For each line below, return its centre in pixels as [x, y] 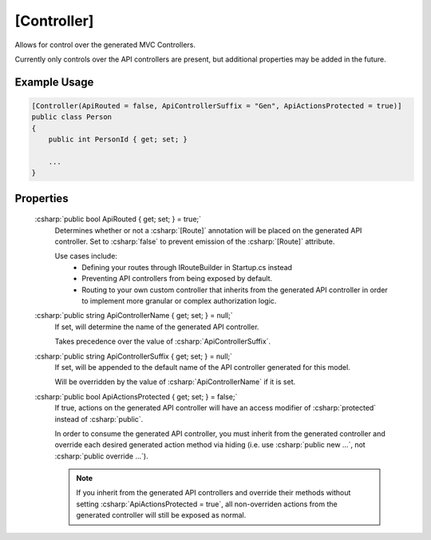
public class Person [71, 117]
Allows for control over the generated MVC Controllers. [105, 45]
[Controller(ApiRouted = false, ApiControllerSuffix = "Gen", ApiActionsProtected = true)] [217, 105]
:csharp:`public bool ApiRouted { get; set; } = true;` [118, 219]
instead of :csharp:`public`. [99, 419]
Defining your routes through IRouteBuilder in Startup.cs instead [187, 267]
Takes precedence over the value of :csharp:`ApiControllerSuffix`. [163, 341]
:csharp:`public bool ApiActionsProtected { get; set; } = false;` [136, 396]
